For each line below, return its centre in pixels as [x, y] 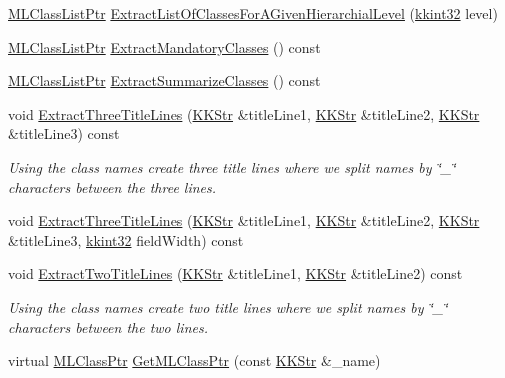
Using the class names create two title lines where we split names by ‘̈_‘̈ [228, 306]
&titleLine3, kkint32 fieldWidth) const [126, 239]
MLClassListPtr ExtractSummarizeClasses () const [164, 80]
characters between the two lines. [108, 326]
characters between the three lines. [112, 186]
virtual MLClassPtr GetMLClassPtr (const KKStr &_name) [194, 360]
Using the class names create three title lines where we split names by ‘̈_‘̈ [232, 166]
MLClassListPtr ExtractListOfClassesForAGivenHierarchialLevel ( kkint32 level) [253, 13]
